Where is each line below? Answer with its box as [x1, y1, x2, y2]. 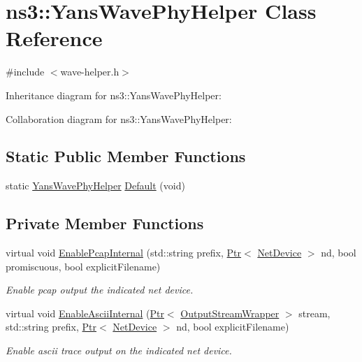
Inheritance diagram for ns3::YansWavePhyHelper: [6, 87, 222, 102]
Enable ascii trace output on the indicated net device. [6, 343, 232, 358]
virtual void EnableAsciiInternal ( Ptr [6, 305, 164, 320]
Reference [6, 24, 103, 52]
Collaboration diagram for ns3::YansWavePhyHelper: [6, 111, 232, 126]
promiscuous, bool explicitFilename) [6, 259, 161, 273]
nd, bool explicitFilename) [176, 319, 289, 334]
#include [6, 64, 45, 79]
